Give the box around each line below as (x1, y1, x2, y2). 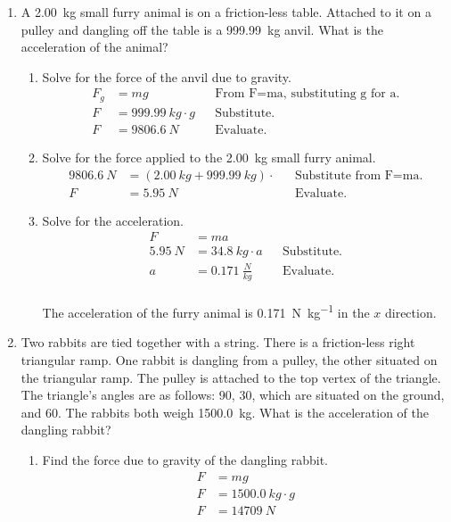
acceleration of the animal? (20, 37, 168, 56)
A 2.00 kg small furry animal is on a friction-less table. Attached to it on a (20, 3, 431, 21)
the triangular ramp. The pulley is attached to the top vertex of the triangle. (20, 368, 441, 386)
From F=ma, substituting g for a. (215, 87, 400, 101)
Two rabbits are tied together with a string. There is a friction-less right (20, 333, 415, 352)
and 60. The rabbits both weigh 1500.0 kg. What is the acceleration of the (20, 402, 429, 421)
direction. (384, 302, 437, 321)
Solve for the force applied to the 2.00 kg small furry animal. (42, 147, 376, 166)
